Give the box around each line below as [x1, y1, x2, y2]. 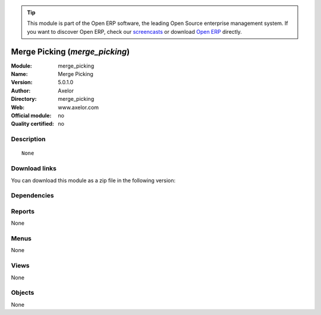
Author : [11, 87, 31, 94]
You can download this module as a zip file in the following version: [11, 177, 176, 184]
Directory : [11, 96, 37, 103]
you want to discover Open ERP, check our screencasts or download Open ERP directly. [27, 28, 242, 35]
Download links [11, 164, 56, 173]
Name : [11, 71, 28, 78]
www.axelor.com [58, 104, 99, 111]
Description [11, 135, 46, 144]
